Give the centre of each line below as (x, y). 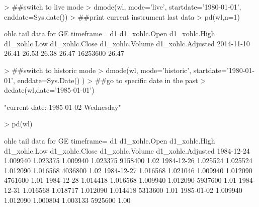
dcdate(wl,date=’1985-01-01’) (49, 90)
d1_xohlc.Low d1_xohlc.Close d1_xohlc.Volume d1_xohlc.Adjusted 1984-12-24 (127, 150)
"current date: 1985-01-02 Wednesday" (63, 107)
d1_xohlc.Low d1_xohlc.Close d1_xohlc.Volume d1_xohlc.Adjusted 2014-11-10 (127, 43)
